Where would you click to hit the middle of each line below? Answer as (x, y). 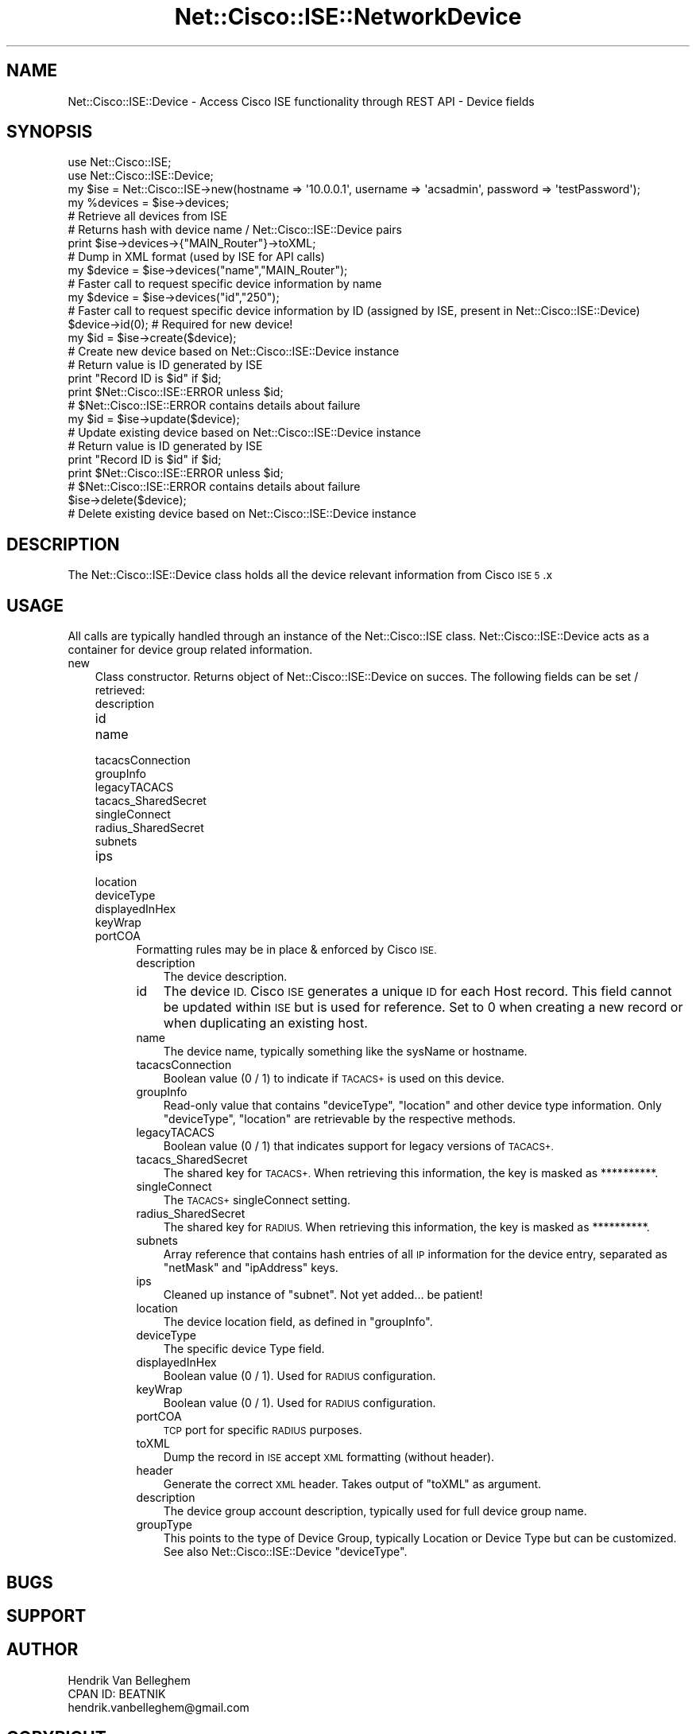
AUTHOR (43, 1650)
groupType (164, 1525)
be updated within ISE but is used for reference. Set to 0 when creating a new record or (423, 1007)
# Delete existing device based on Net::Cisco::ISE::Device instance (242, 514)
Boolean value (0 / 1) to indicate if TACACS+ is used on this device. (334, 1079)
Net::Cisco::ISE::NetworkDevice (348, 17)
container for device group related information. (190, 650)
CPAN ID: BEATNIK (117, 1693)
